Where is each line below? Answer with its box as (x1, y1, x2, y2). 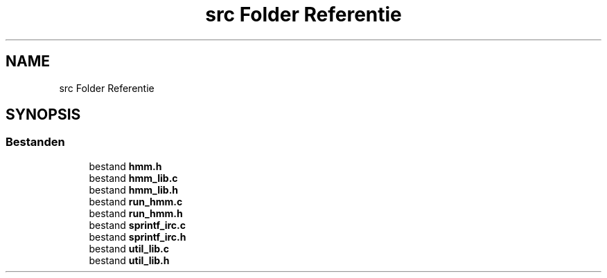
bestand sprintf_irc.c (89, 219, 186, 231)
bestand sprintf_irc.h (89, 230, 186, 243)
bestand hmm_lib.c (89, 172, 178, 184)
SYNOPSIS (6, 106, 81, 124)
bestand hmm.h (89, 160, 162, 172)
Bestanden (6, 135, 65, 149)
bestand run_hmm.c (89, 195, 183, 207)
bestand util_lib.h (89, 254, 170, 266)
